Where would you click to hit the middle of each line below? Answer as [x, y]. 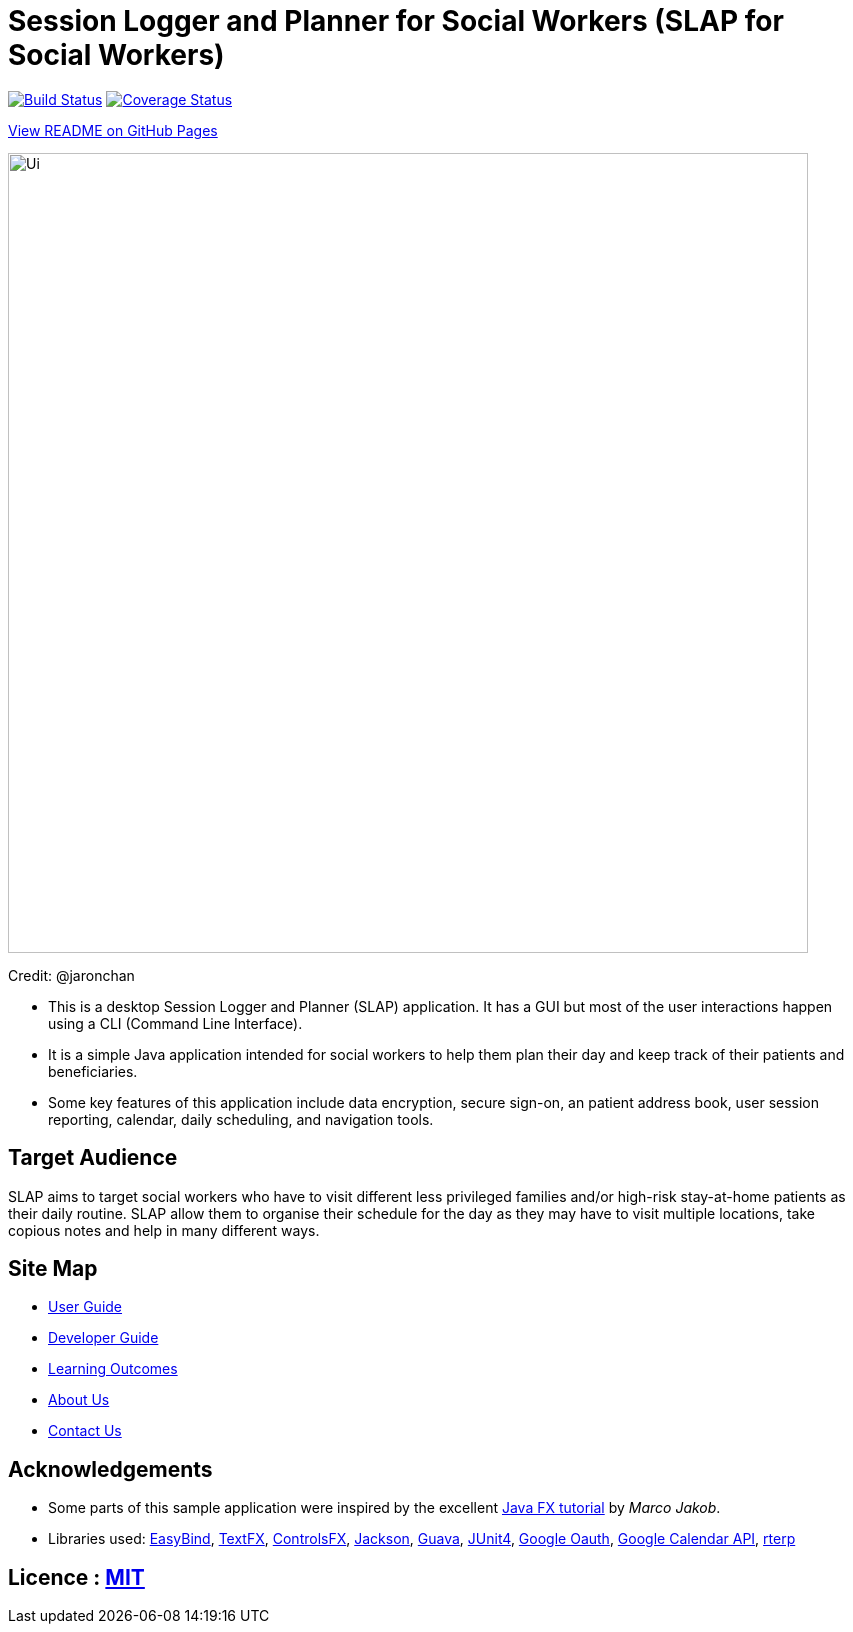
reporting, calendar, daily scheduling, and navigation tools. [241, 1119]
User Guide [85, 1307]
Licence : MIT [76, 1577]
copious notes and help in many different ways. [164, 1230]
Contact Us [85, 1431]
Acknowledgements [110, 1469]
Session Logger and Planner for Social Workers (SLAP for [396, 21]
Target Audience [93, 1158]
